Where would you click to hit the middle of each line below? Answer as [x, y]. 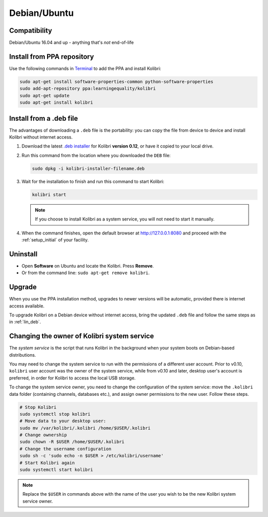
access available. [27, 306]
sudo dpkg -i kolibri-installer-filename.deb [88, 168]
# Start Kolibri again [47, 463]
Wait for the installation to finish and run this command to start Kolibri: [93, 181]
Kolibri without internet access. [41, 137]
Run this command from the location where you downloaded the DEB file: [96, 155]
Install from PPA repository [52, 56]
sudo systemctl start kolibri [56, 470]
